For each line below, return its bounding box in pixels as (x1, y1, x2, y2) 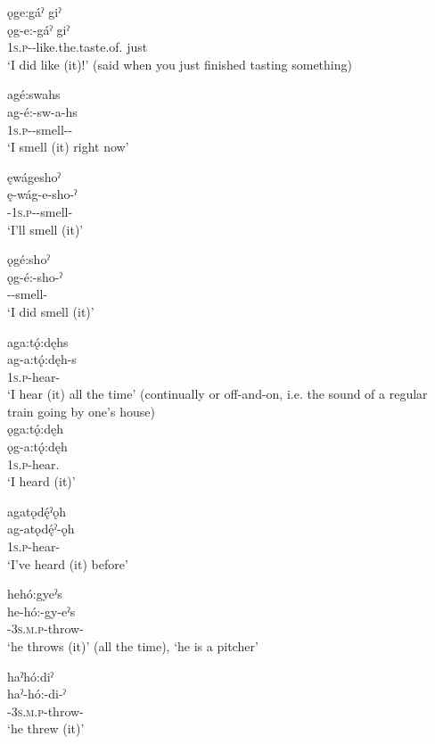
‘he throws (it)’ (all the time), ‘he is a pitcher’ (7, 637, 259, 655)
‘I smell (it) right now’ (7, 137, 129, 156)
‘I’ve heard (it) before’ (7, 554, 128, 573)
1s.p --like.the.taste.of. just (7, 37, 148, 56)
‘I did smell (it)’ (7, 302, 94, 320)
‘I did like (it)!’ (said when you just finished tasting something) (7, 54, 352, 73)
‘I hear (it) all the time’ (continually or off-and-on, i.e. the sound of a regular (7, 384, 428, 403)
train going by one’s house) (7, 401, 155, 420)
